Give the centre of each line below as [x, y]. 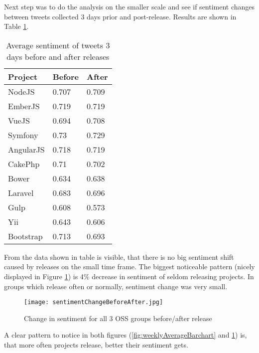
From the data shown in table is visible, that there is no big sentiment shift [119, 257]
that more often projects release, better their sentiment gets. [96, 345]
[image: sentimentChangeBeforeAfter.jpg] [94, 302]
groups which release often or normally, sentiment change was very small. [116, 286]
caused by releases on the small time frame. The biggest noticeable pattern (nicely [129, 266]
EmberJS [24, 106]
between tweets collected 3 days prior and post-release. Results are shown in [120, 16]
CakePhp [24, 164]
